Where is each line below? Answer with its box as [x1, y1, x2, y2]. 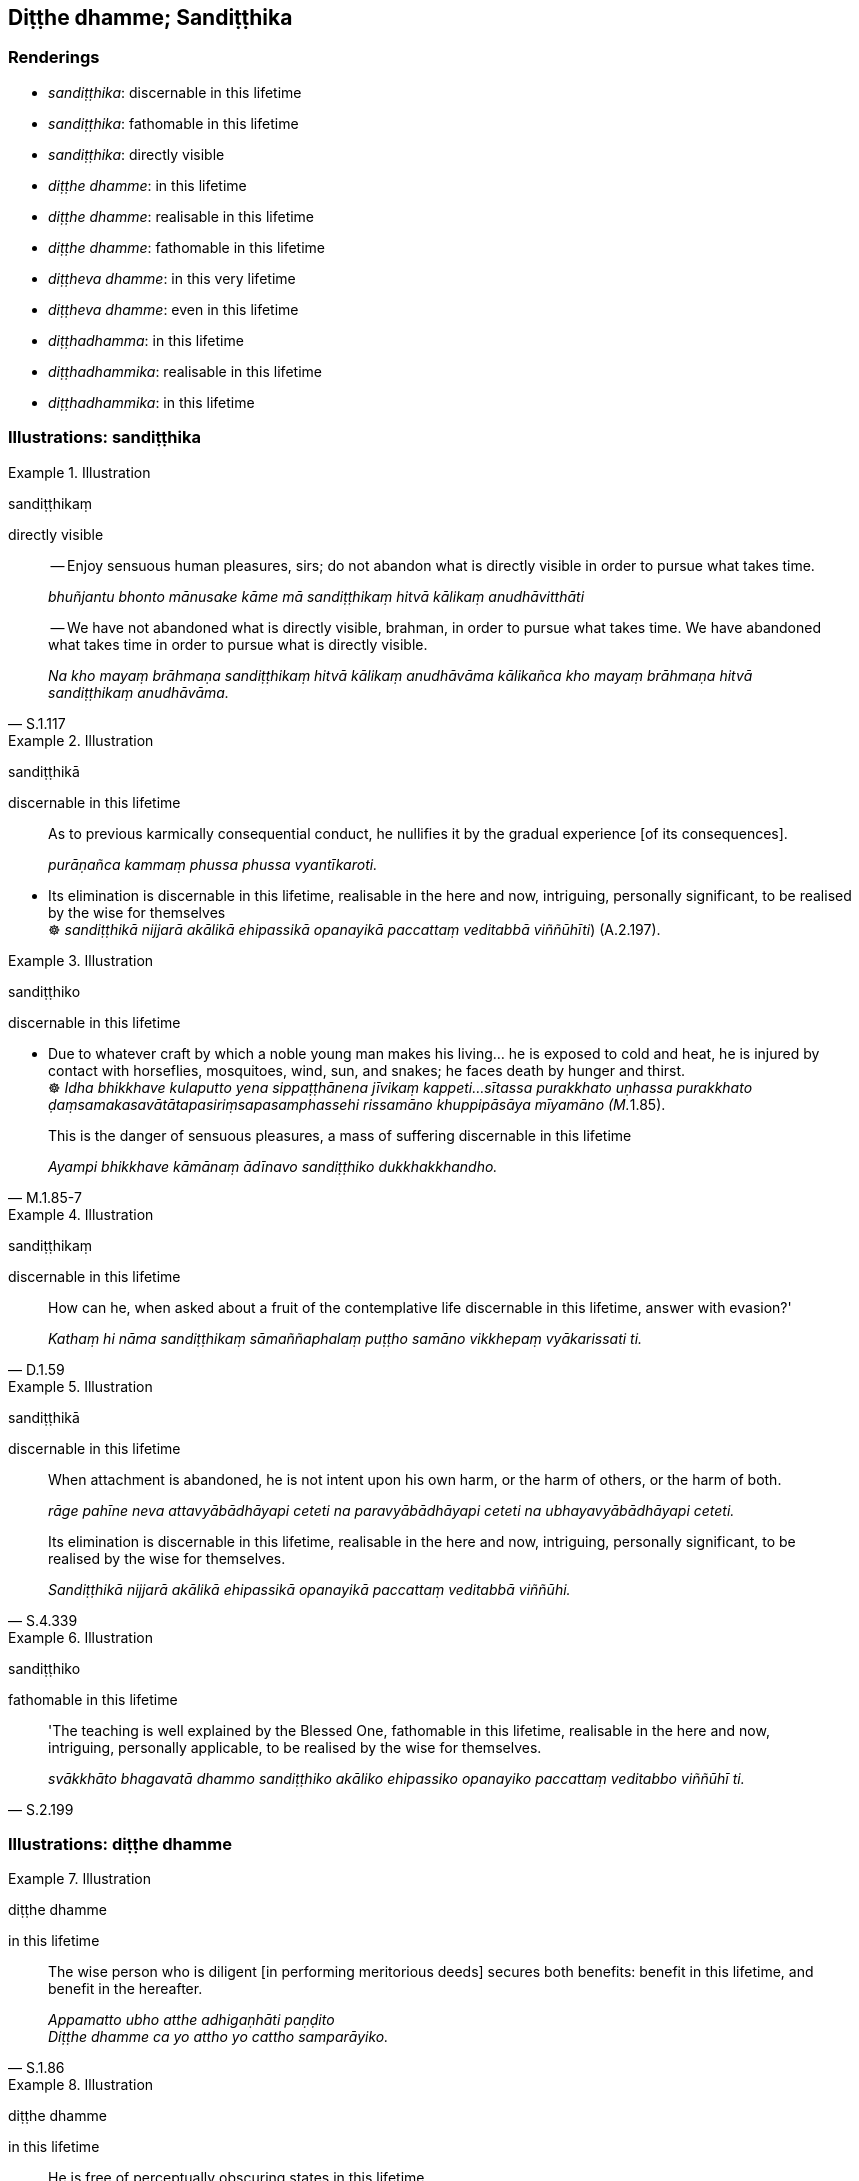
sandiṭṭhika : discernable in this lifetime [48, 83, 302, 101]
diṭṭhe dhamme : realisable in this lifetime [48, 207, 315, 225]
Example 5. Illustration [8, 1377, 153, 1395]
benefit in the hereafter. [48, 1980, 203, 1998]
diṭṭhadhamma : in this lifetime [48, 331, 244, 349]
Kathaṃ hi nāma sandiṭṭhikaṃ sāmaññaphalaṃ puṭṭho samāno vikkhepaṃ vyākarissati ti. [48, 1329, 643, 1347]
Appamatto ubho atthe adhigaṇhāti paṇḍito [48, 2011, 335, 2029]
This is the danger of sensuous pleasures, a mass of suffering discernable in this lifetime [48, 1126, 632, 1144]
